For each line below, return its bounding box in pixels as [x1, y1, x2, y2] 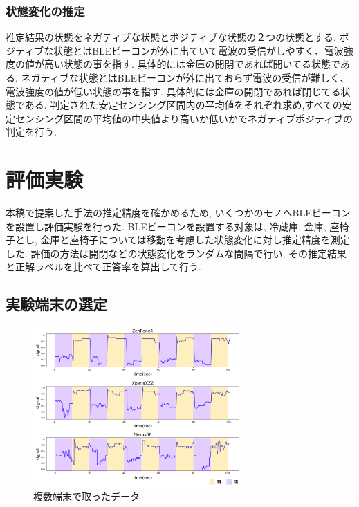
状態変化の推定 [6, 2, 85, 19]
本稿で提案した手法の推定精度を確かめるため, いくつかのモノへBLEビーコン [6, 205, 351, 220]
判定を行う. [6, 125, 57, 139]
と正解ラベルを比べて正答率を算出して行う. [6, 259, 201, 274]
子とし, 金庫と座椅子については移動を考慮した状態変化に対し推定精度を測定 [6, 232, 350, 247]
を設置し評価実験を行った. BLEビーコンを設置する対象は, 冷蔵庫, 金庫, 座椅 [6, 219, 349, 233]
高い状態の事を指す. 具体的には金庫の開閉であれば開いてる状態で [44, 57, 340, 71]
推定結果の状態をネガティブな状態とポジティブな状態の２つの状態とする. [6, 30, 336, 44]
